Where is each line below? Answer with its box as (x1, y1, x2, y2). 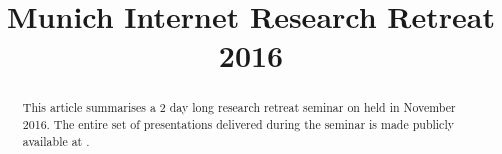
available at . (22, 132, 90, 149)
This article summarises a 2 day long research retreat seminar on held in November (22, 99, 456, 116)
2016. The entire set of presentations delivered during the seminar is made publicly (22, 116, 454, 133)
